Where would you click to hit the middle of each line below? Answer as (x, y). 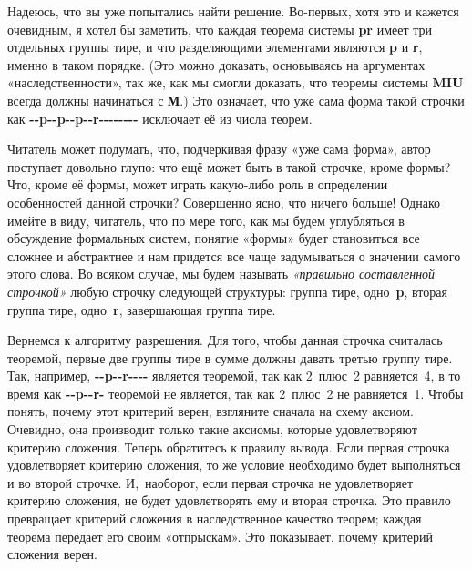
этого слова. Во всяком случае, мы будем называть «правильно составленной (221, 274)
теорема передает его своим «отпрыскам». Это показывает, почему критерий (221, 536)
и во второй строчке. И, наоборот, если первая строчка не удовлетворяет (210, 482)
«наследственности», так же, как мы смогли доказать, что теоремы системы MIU (236, 82)
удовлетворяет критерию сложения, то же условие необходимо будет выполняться (234, 465)
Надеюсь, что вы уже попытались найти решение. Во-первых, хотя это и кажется (233, 11)
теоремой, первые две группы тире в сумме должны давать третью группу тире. (230, 357)
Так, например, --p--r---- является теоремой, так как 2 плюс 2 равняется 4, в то (234, 376)
